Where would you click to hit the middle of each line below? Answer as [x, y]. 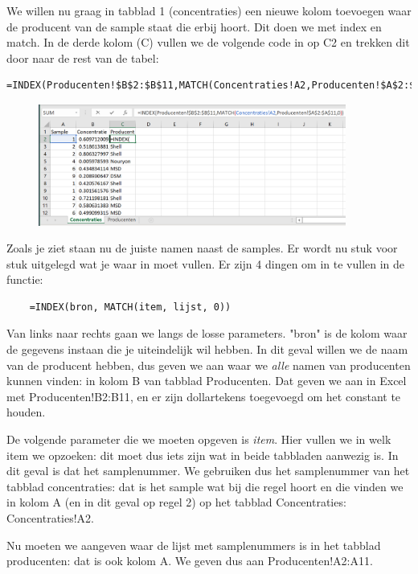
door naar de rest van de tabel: [83, 57]
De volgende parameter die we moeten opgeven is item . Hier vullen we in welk [199, 439]
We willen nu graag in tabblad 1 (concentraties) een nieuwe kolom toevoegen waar [209, 10]
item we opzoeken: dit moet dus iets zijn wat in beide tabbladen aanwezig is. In [203, 455]
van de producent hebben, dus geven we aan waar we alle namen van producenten [209, 365]
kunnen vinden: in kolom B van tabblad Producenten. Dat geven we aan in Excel [207, 381]
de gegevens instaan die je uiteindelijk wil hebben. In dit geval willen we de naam [207, 349]
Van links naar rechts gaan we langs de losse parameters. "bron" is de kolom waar [207, 333]
